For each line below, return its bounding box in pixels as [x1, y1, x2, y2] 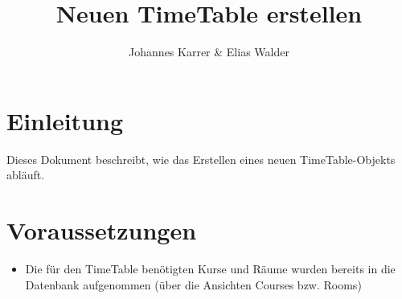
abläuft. [6, 166, 45, 183]
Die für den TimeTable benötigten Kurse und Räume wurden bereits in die [25, 260, 396, 276]
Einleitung [6, 104, 124, 137]
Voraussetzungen [6, 214, 197, 247]
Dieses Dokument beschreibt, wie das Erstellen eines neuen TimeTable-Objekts [6, 150, 396, 167]
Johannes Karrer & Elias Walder [129, 43, 289, 60]
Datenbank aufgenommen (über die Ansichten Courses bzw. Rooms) [25, 276, 362, 293]
